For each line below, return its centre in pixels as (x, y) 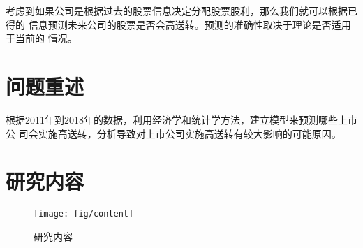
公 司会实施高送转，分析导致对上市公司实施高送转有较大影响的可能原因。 (173, 133)
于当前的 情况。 (42, 38)
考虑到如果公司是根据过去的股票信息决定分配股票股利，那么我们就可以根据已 (181, 10)
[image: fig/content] (84, 214)
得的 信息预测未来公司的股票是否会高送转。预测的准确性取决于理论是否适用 (178, 24)
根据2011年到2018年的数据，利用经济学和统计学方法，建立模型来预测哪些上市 (181, 119)
